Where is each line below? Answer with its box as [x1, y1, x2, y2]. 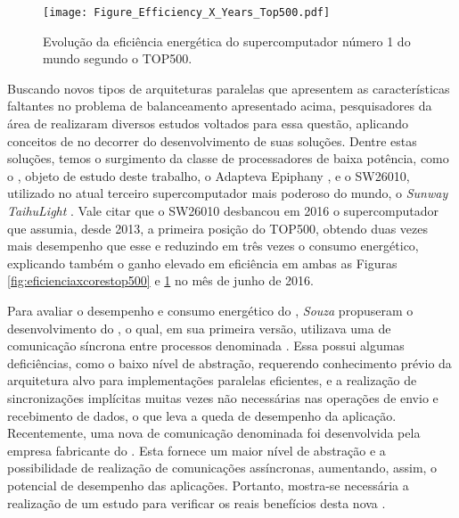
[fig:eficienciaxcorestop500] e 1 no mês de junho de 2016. [7, 271, 314, 290]
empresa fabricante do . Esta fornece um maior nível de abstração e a [7, 440, 386, 459]
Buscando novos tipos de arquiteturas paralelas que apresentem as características [7, 78, 450, 97]
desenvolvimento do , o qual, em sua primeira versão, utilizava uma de [7, 318, 391, 337]
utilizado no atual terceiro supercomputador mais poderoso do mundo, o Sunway [7, 184, 448, 202]
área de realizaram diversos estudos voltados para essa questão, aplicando [7, 114, 408, 133]
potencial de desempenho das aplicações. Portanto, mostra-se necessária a [7, 475, 409, 494]
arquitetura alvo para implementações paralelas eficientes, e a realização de [7, 371, 417, 390]
